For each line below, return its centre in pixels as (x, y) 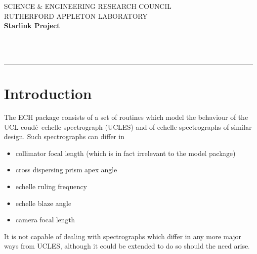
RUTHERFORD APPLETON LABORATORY (76, 16)
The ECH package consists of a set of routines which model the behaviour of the (126, 117)
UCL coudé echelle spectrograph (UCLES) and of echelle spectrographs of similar (128, 127)
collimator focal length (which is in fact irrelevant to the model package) (126, 153)
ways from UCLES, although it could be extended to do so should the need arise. (127, 246)
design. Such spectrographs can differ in (64, 136)
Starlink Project (32, 25)
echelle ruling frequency (51, 186)
